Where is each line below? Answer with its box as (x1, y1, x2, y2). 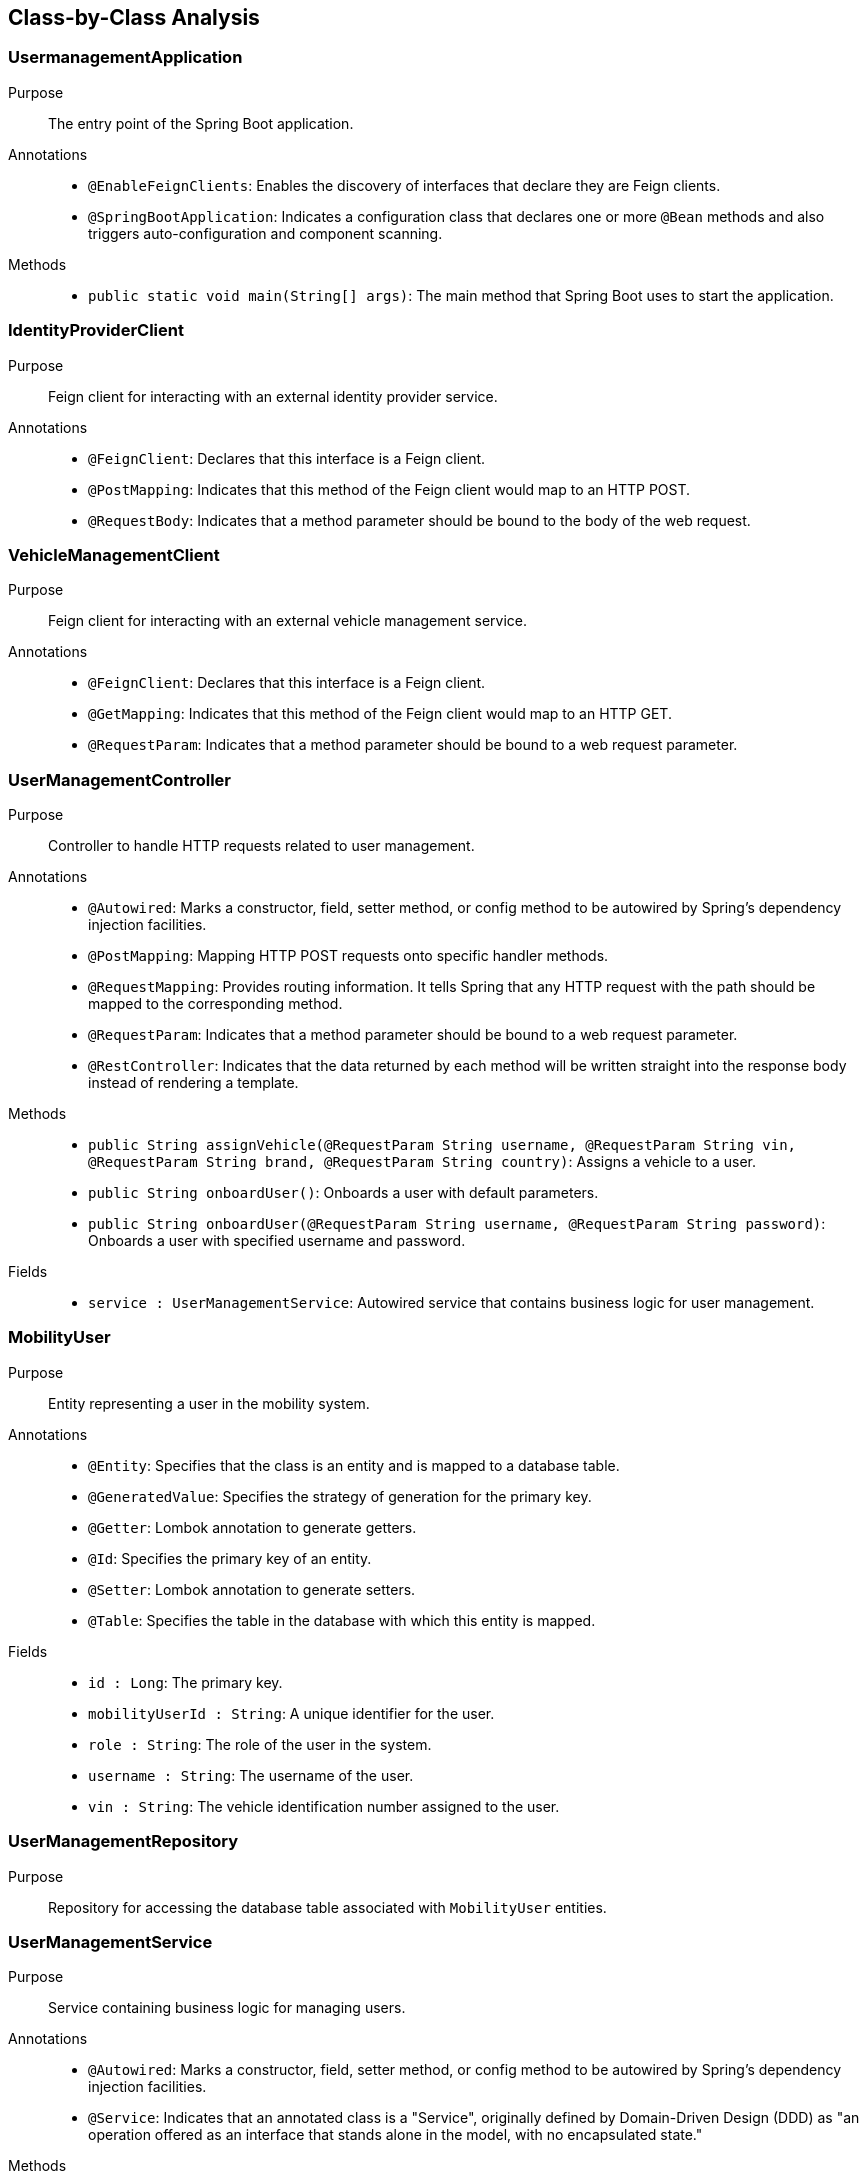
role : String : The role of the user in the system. (88, 1735, 432, 1753)
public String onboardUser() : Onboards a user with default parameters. (88, 1184, 599, 1202)
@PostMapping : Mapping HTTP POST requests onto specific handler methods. (88, 947, 609, 965)
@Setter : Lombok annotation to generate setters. (88, 1580, 416, 1598)
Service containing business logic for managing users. (48, 1999, 406, 2017)
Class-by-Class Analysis (8, 5, 260, 30)
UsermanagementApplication (8, 47, 243, 68)
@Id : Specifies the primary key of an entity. (88, 1549, 372, 1567)
